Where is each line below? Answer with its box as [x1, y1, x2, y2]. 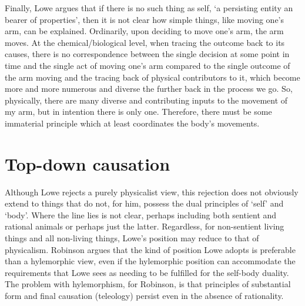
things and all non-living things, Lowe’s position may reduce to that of [5, 232, 259, 244]
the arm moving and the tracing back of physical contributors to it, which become [5, 71, 300, 83]
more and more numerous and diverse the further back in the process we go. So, [5, 82, 293, 95]
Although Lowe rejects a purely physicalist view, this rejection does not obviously [5, 185, 299, 198]
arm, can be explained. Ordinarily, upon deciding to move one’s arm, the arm [5, 25, 284, 37]
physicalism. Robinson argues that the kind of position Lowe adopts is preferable [5, 243, 296, 255]
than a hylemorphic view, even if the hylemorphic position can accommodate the [5, 255, 296, 267]
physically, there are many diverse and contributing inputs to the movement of [5, 94, 288, 106]
